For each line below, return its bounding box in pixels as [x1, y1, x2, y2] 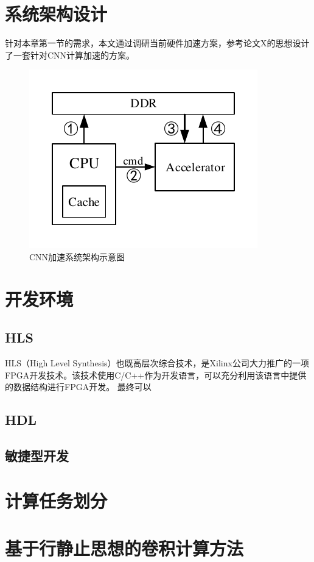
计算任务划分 [5, 488, 108, 513]
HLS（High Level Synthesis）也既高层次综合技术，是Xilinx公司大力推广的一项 [5, 357, 309, 369]
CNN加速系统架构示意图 [29, 250, 125, 263]
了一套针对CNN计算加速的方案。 [5, 48, 135, 61]
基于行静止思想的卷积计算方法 [5, 535, 244, 560]
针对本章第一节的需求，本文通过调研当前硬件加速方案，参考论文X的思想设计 [5, 37, 310, 49]
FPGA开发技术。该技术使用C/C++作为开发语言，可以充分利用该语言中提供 [5, 368, 307, 381]
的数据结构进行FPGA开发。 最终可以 [5, 380, 152, 393]
